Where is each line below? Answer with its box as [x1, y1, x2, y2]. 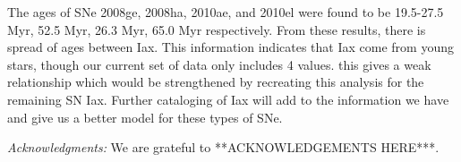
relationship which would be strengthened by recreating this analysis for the [7, 72, 424, 91]
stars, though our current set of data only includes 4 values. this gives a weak [7, 55, 431, 73]
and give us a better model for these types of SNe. [7, 107, 283, 126]
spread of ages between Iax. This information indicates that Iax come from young [7, 38, 454, 56]
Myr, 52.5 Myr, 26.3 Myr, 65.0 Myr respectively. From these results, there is [7, 20, 426, 38]
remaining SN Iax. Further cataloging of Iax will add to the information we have [7, 90, 449, 108]
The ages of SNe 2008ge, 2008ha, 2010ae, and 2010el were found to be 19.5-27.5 [7, 3, 444, 21]
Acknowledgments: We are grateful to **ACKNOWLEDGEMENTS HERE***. [7, 138, 440, 157]
